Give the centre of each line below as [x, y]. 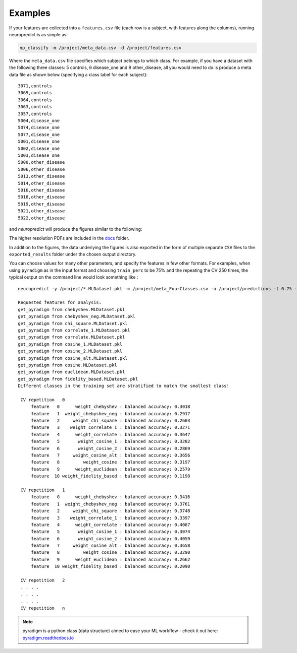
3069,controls [35, 93]
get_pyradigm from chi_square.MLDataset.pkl [73, 323]
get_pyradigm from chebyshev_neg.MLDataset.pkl [77, 317]
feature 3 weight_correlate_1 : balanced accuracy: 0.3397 [111, 518]
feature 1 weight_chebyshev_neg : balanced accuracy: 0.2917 [111, 414]
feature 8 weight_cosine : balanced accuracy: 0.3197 [111, 462]
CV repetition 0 [43, 400]
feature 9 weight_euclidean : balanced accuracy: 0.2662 [111, 559]
